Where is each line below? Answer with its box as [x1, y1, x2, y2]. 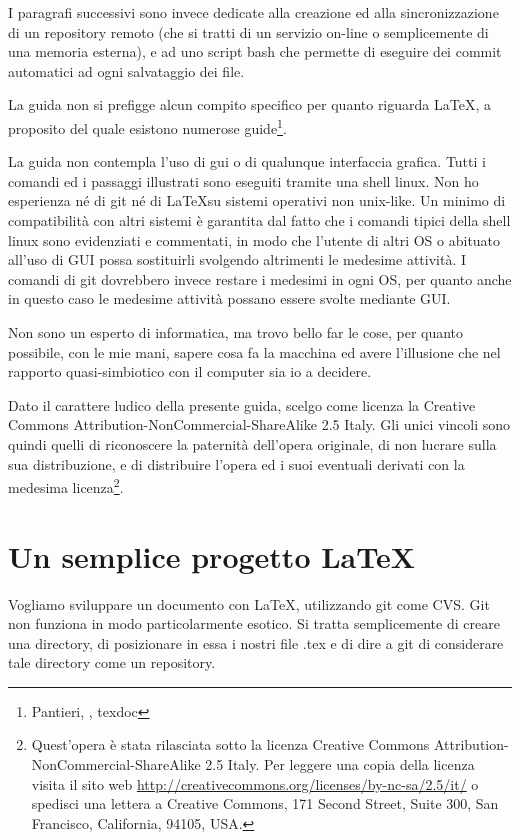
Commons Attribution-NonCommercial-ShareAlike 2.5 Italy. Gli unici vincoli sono [8, 414, 511, 435]
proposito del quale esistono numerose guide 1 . [8, 114, 287, 138]
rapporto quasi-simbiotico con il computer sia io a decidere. [8, 361, 372, 382]
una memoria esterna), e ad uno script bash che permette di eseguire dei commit [8, 41, 502, 62]
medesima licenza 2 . [8, 474, 124, 497]
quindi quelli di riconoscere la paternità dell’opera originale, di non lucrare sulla [8, 433, 497, 454]
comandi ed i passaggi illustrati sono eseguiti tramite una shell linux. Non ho [8, 170, 479, 191]
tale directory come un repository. [8, 652, 216, 673]
